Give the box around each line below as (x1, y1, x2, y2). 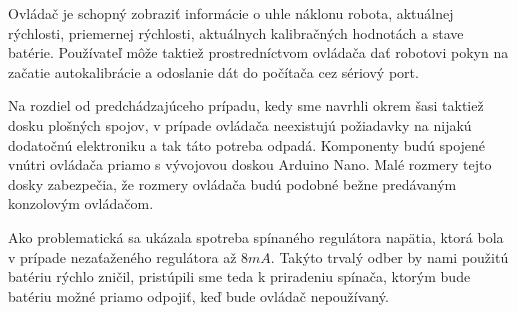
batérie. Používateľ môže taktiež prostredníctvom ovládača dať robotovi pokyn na (8, 42, 509, 63)
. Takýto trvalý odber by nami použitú (270, 246, 509, 267)
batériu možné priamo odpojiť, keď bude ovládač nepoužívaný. (8, 285, 389, 306)
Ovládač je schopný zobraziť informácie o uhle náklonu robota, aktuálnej (8, 3, 454, 23)
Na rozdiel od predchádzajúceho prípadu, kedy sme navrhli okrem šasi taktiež (8, 95, 484, 116)
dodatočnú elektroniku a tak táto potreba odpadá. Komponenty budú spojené (8, 134, 486, 155)
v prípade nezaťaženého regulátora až (8, 246, 237, 267)
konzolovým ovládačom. (8, 193, 154, 214)
